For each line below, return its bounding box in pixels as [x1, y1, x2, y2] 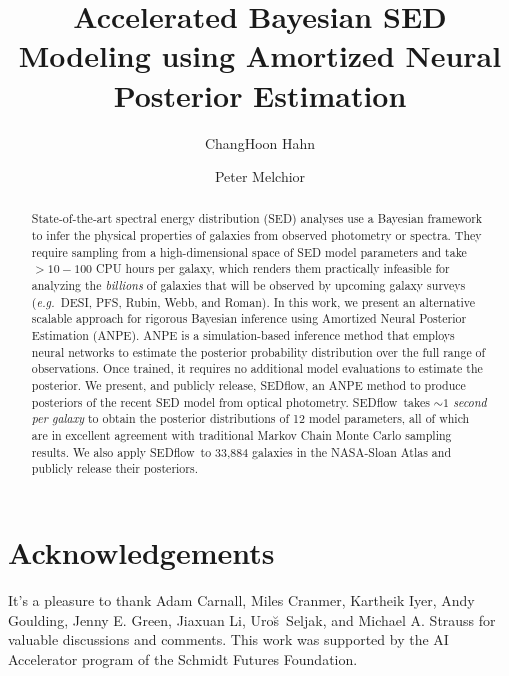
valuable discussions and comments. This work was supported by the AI [8, 629, 449, 650]
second [453, 393, 487, 410]
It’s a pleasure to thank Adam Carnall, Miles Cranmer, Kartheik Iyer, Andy [8, 589, 475, 610]
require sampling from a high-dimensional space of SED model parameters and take [31, 243, 467, 260]
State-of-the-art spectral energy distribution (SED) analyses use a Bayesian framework [31, 210, 483, 227]
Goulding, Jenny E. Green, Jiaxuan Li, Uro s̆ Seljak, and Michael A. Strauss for [8, 609, 496, 630]
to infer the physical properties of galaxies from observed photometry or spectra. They [31, 227, 482, 244]
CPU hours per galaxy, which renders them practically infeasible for [96, 260, 450, 277]
